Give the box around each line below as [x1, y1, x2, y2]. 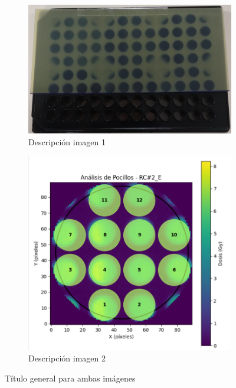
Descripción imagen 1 [28, 136, 106, 148]
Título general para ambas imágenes [5, 371, 136, 384]
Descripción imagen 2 [28, 352, 106, 364]
